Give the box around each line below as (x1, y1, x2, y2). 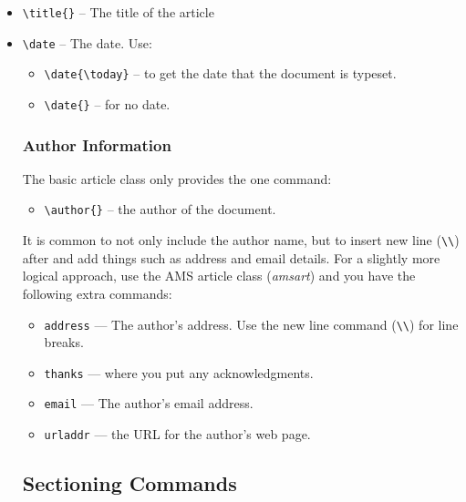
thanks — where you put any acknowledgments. (44, 363, 314, 382)
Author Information (22, 133, 171, 156)
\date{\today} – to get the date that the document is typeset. (44, 64, 397, 83)
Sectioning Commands (22, 469, 237, 497)
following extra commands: (22, 283, 172, 302)
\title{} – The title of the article (22, 3, 214, 21)
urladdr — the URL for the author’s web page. (44, 425, 311, 444)
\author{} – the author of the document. (44, 200, 276, 219)
